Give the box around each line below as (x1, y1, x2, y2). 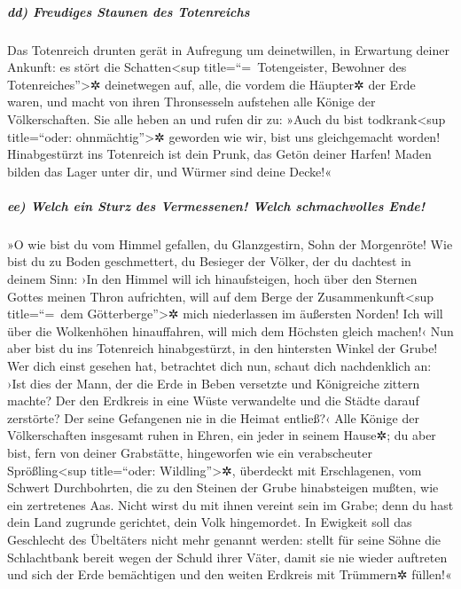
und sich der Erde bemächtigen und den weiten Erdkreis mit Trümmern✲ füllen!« (7, 565, 452, 584)
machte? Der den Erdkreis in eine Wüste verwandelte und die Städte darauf (7, 391, 419, 410)
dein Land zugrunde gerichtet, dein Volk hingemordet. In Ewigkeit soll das (7, 513, 412, 531)
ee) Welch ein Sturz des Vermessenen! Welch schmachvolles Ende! (7, 196, 426, 215)
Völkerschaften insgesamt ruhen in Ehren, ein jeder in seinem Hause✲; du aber (7, 426, 436, 444)
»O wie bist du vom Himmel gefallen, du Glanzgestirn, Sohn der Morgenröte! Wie (7, 234, 453, 253)
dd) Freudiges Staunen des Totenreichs (7, 2, 250, 20)
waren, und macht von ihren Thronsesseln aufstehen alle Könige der (7, 92, 376, 111)
